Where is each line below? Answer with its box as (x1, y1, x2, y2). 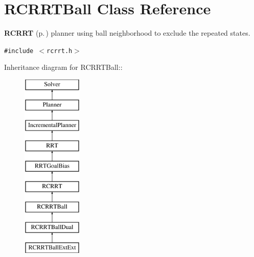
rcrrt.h (47, 47, 73, 55)
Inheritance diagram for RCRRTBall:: (4, 62, 123, 72)
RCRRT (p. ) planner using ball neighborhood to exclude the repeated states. (4, 28, 250, 38)
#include (4, 47, 34, 55)
